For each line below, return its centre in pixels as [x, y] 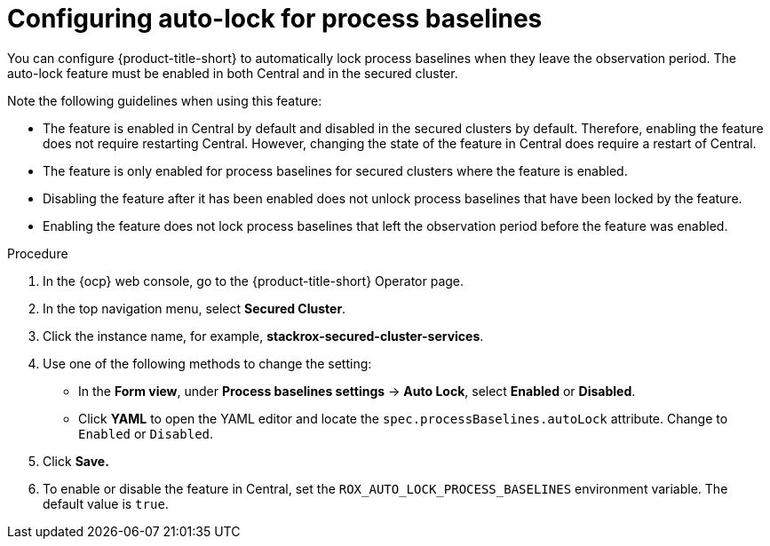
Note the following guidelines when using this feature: [165, 100]
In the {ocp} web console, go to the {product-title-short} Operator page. [254, 281]
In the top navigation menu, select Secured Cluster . [194, 308]
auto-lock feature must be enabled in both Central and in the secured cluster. [233, 73]
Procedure [38, 253]
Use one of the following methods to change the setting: [207, 363]
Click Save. [76, 461]
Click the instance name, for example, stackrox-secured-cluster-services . [263, 336]
